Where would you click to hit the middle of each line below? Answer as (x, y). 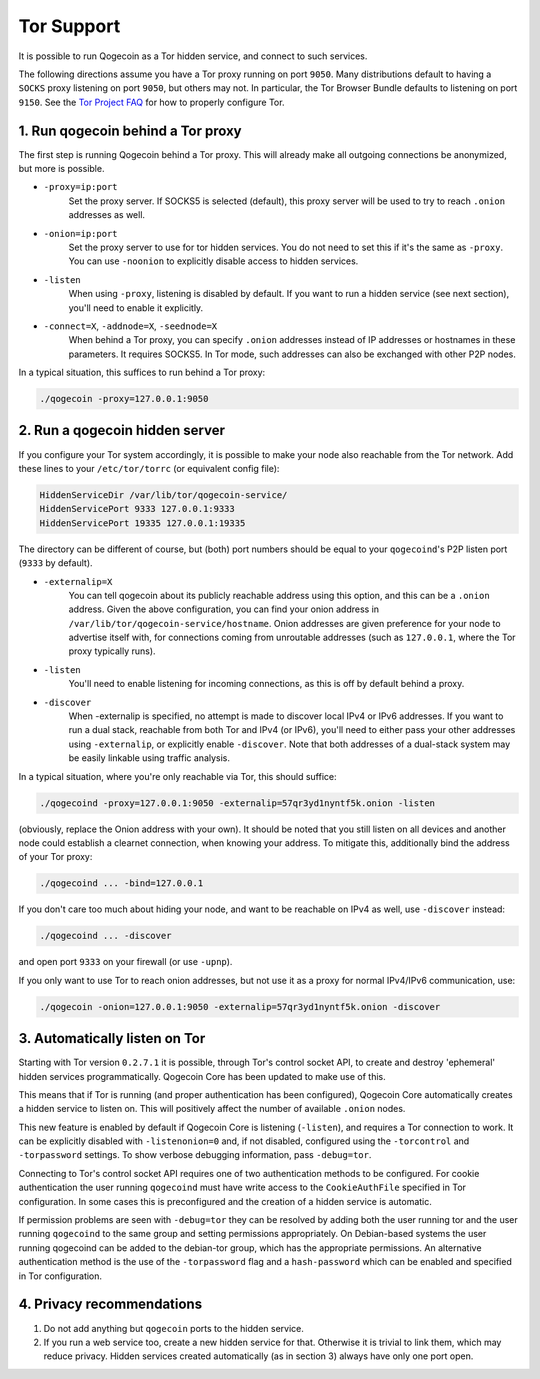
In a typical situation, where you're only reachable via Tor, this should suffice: (177, 776)
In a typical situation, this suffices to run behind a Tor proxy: (142, 372)
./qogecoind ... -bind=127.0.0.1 (121, 883)
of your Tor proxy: (55, 857)
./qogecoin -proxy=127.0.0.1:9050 (124, 399)
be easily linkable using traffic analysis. (149, 758)
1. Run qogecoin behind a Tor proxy (130, 130)
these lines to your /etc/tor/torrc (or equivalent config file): (149, 468)
